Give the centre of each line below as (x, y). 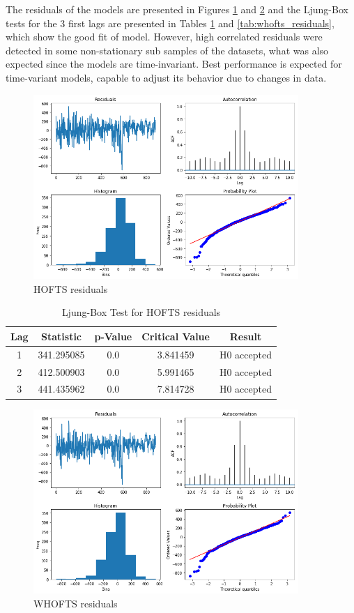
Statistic (62, 336)
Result (246, 336)
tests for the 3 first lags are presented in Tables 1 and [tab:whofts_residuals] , (170, 23)
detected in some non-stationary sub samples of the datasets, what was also (167, 50)
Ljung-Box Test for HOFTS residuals (141, 312)
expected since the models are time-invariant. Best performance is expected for (174, 64)
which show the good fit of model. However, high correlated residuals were (164, 37)
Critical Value (176, 336)
